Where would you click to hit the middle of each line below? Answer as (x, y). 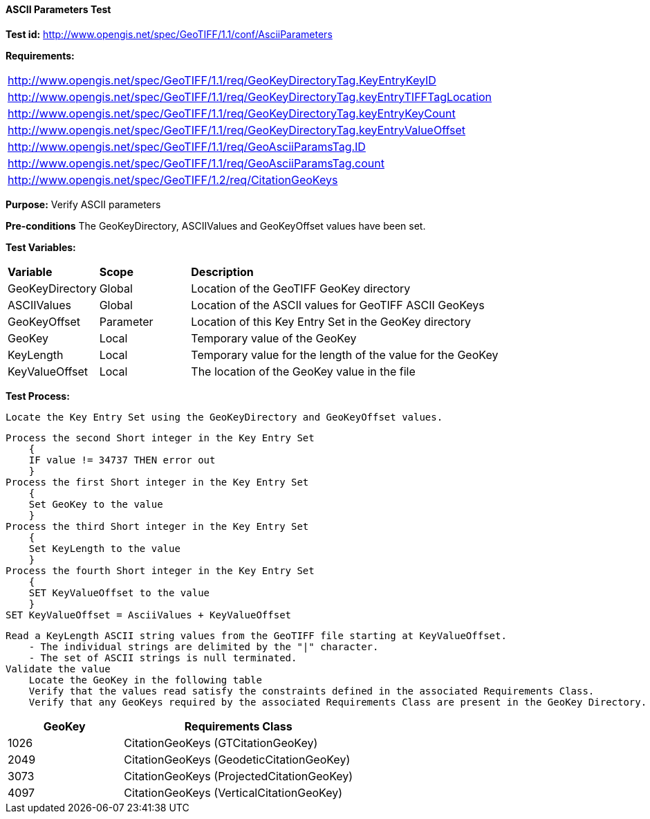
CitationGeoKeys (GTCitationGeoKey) (221, 743)
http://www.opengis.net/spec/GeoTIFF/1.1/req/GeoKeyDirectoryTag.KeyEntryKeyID (222, 80)
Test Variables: (41, 247)
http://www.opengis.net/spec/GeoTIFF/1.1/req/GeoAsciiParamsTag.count (196, 163)
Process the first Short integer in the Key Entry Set (157, 482)
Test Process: (38, 396)
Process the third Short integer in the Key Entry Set (157, 526)
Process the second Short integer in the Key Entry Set (160, 438)
